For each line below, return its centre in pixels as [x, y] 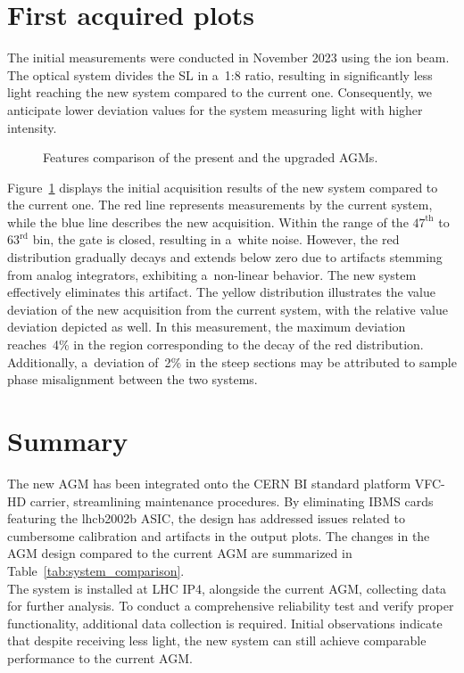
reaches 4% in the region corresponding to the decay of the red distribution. [215, 345]
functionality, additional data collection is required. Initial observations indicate [225, 623]
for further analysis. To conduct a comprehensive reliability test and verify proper [231, 606]
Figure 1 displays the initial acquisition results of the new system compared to [223, 187]
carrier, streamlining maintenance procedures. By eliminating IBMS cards [232, 501]
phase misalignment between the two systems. [133, 379]
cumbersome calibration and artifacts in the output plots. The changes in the [219, 535]
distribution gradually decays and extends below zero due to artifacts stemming [225, 257]
